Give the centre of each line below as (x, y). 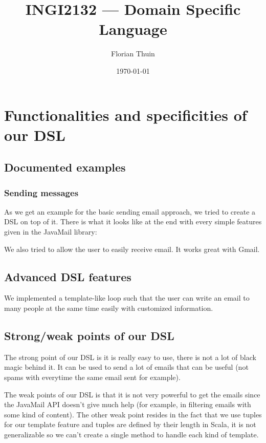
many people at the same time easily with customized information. (109, 308)
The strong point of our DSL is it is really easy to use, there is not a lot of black (130, 357)
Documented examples (65, 167)
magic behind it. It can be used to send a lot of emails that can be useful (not (126, 367)
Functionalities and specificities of (126, 114)
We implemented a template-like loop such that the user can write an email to (127, 298)
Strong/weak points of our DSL (89, 336)
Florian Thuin (133, 54)
